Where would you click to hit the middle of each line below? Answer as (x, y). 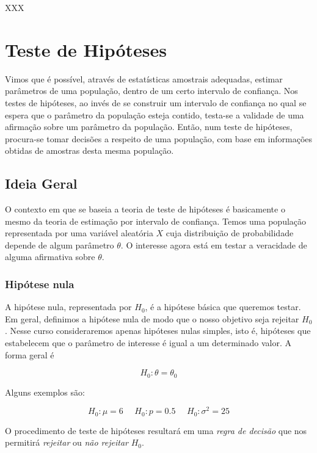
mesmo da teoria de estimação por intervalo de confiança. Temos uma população (156, 221)
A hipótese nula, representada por (68, 307)
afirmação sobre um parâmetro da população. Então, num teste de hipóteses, (149, 127)
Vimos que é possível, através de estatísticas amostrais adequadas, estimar (144, 78)
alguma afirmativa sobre (50, 257)
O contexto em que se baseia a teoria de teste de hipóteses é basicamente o (145, 209)
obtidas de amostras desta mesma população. (89, 150)
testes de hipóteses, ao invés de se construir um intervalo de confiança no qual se (156, 102)
